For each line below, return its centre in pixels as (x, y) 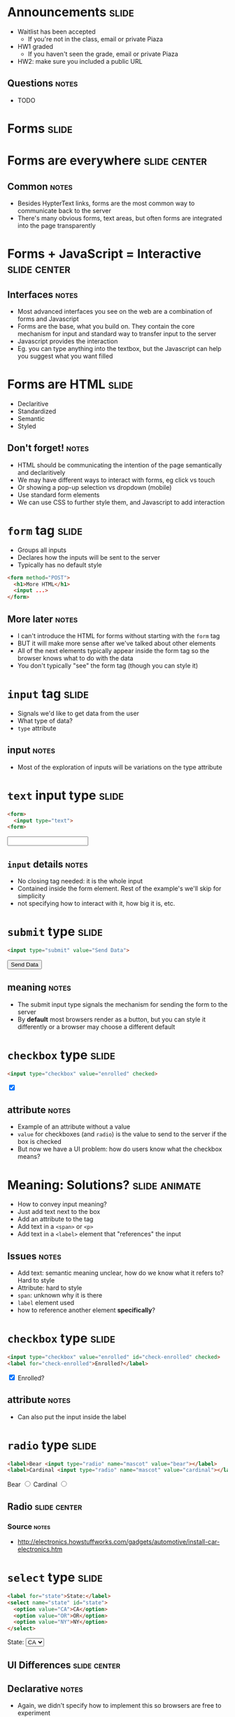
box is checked (39, 1142)
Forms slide (40, 129)
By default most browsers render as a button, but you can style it (112, 1019)
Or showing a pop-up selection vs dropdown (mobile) (94, 487)
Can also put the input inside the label (72, 1416)
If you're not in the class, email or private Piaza (95, 39)
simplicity (31, 896)
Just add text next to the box (59, 1212)
